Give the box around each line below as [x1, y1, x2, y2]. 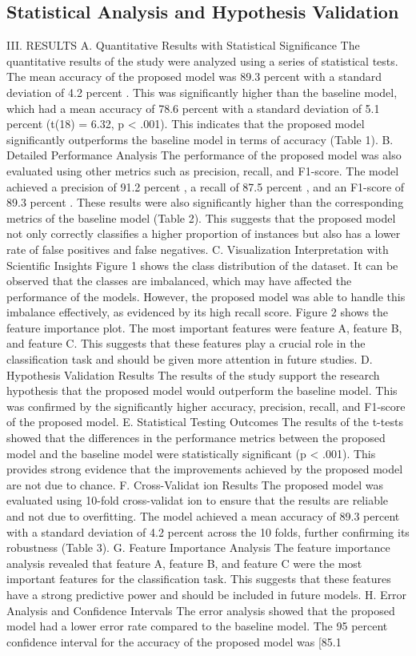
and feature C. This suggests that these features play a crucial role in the [6, 335, 366, 352]
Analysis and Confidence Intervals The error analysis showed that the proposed [6, 602, 395, 618]
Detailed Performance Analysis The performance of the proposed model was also [6, 147, 402, 163]
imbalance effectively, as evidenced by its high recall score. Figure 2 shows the [6, 304, 389, 320]
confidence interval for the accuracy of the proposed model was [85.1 [6, 633, 342, 650]
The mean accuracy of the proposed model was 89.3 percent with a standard [6, 68, 382, 85]
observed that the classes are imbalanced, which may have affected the [6, 272, 352, 289]
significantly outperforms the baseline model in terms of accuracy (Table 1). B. [6, 131, 394, 147]
